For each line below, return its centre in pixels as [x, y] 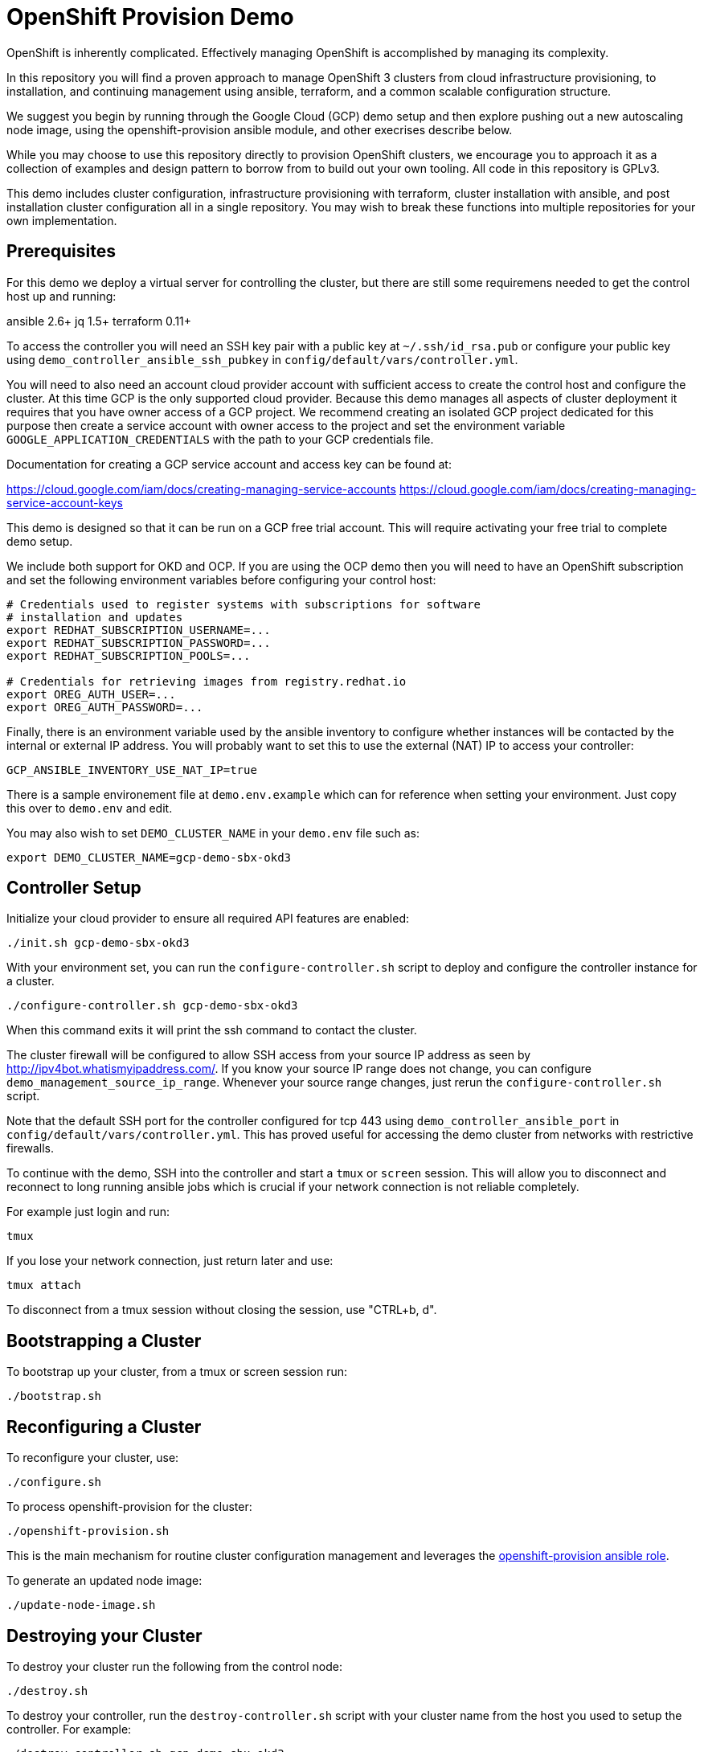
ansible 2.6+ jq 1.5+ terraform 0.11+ [99, 321]
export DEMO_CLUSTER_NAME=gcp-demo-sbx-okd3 [149, 857]
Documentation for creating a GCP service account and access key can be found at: [229, 464]
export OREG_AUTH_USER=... [91, 694]
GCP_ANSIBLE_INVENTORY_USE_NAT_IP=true [132, 770]
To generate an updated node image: [104, 1581]
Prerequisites [61, 252]
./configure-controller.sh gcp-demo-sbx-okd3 [152, 1006]
